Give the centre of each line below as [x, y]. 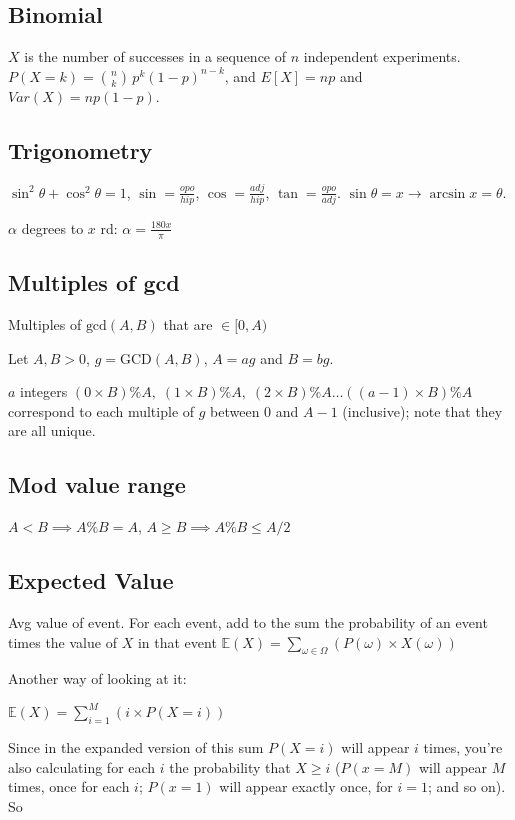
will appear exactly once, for [306, 786]
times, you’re [463, 747]
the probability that [230, 766]
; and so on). [467, 786]
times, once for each [69, 786]
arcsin [447, 193]
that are [188, 323]
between [235, 410]
